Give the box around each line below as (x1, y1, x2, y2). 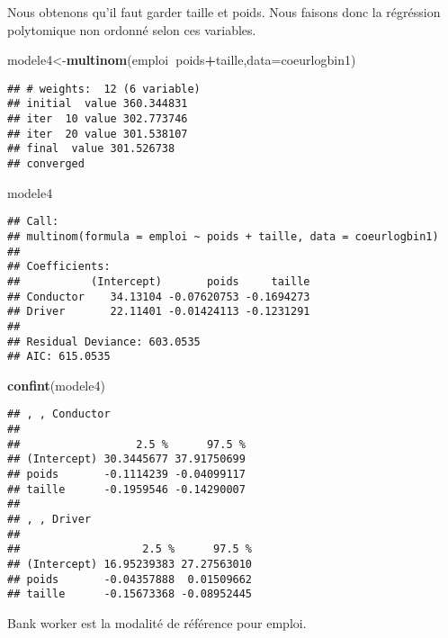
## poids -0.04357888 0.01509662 (7, 572, 253, 586)
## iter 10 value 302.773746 (7, 112, 188, 126)
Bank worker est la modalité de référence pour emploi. (7, 614, 307, 632)
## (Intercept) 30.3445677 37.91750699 (7, 453, 246, 466)
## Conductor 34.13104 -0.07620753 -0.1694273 (7, 290, 310, 303)
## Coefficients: (7, 260, 111, 274)
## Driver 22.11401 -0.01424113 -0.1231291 (7, 305, 310, 319)
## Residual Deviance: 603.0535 (7, 335, 201, 348)
